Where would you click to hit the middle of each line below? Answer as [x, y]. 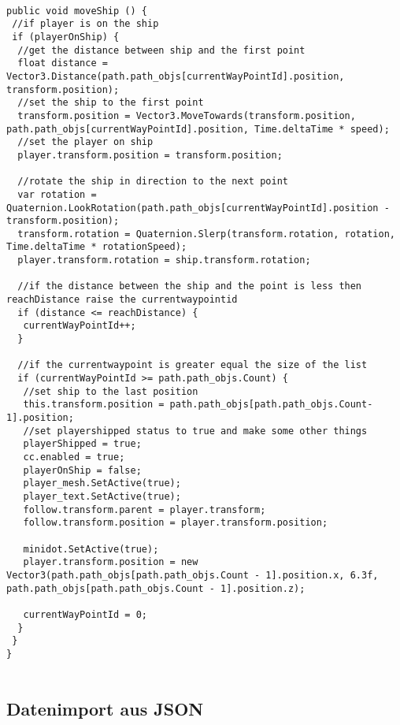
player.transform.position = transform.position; [150, 155]
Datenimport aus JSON [105, 708]
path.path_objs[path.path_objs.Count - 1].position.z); [156, 588]
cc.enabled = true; [74, 457]
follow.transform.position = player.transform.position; [176, 523]
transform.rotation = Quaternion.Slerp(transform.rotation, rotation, [206, 234]
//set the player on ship [85, 142]
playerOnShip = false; [82, 470]
